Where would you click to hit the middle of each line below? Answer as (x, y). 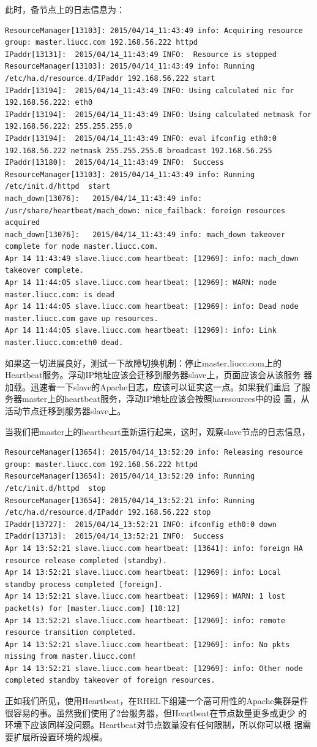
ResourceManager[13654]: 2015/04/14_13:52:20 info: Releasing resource (154, 453)
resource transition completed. (71, 633)
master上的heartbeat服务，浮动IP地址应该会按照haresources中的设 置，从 (166, 399)
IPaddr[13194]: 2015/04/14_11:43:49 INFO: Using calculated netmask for (158, 114)
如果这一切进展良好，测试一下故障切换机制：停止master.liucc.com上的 (143, 362)
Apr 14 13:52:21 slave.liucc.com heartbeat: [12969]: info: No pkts (147, 644)
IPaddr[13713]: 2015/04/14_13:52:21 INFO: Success (114, 537)
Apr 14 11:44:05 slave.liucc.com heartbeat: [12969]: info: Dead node (152, 307)
